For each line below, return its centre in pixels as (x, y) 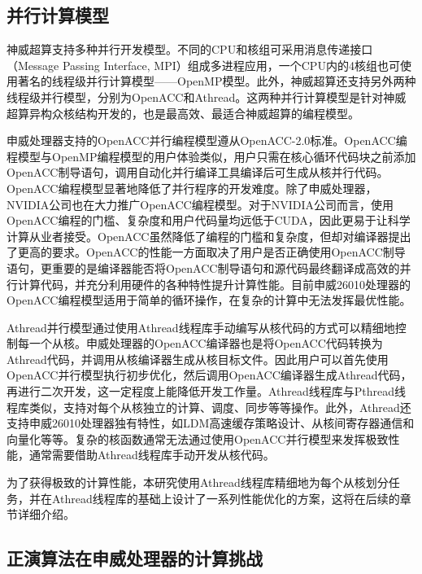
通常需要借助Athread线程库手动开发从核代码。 (152, 455)
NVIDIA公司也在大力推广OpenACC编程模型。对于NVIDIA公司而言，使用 (200, 204)
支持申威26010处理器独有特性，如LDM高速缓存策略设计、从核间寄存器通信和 (211, 423)
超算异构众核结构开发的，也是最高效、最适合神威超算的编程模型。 (183, 113)
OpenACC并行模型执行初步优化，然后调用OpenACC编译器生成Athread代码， (209, 375)
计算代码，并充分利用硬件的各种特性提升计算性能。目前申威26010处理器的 (214, 284)
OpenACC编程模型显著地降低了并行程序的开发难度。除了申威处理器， (192, 188)
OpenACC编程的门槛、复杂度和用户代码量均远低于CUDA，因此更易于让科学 (209, 220)
